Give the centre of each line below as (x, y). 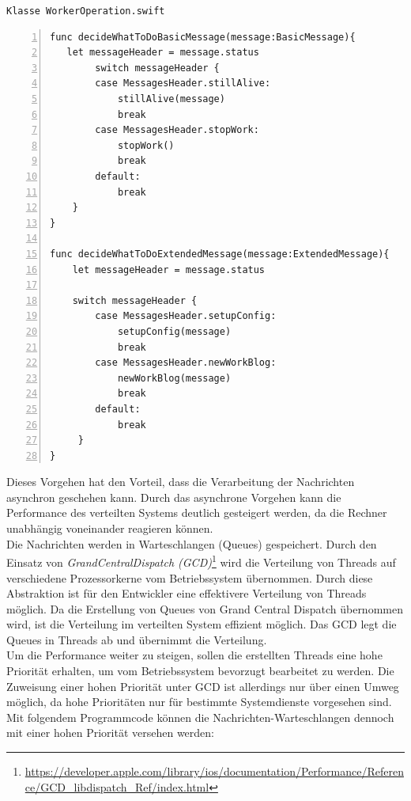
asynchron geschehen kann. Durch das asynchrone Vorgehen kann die (174, 497)
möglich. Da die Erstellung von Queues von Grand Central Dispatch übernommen (205, 608)
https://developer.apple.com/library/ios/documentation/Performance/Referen (214, 771)
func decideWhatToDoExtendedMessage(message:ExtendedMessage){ (220, 254)
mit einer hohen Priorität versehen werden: (110, 733)
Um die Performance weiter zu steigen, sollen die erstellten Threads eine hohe (194, 655)
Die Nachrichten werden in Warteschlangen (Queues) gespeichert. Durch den (192, 543)
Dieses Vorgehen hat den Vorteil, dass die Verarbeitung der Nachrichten (181, 482)
